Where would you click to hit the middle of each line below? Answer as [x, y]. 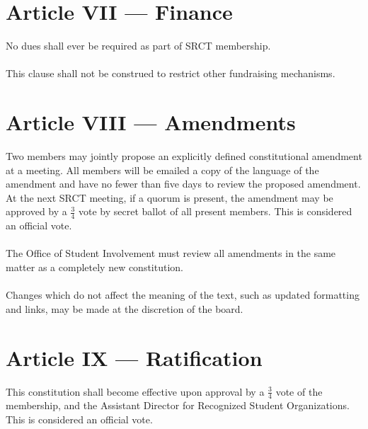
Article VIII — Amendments [151, 122]
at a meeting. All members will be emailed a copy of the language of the [162, 170]
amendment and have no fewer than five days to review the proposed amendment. [183, 184]
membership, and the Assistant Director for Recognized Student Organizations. [178, 405]
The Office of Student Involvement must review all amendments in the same [171, 253]
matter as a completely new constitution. [95, 267]
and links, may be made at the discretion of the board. [125, 308]
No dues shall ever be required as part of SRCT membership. [138, 46]
